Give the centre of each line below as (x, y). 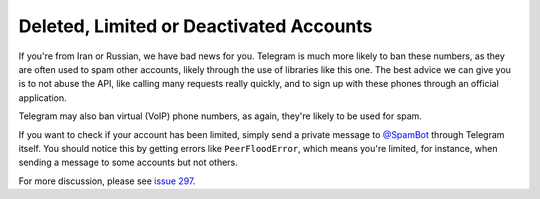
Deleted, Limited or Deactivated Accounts (195, 26)
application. (42, 97)
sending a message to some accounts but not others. (128, 162)
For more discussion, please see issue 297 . (107, 181)
